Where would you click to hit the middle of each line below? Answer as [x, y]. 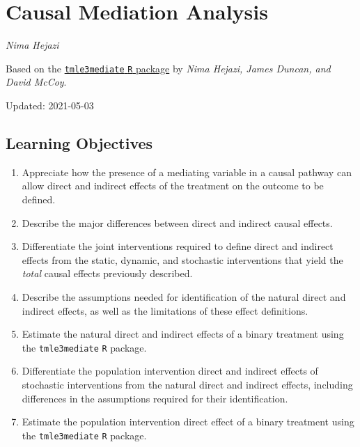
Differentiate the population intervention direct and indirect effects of [170, 371]
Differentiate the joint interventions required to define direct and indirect [178, 246]
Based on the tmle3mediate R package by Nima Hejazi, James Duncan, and [168, 68]
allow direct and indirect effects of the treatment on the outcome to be [173, 186]
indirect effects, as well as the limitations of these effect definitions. [165, 310]
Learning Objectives [79, 142]
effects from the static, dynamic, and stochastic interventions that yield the [182, 259]
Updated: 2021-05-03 [50, 105]
